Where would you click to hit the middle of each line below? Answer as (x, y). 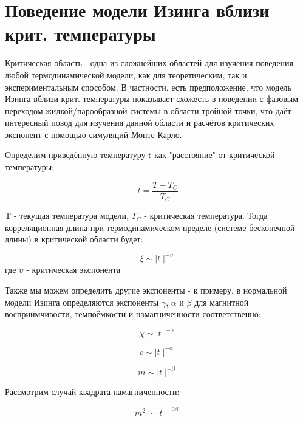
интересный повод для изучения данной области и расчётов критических (140, 122)
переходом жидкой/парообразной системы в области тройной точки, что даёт (148, 110)
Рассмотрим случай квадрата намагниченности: (92, 392)
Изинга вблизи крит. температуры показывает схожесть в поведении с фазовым (152, 99)
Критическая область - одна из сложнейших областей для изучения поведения (149, 63)
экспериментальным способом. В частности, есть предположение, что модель (148, 87)
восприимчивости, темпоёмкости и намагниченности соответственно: (133, 314)
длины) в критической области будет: (74, 239)
